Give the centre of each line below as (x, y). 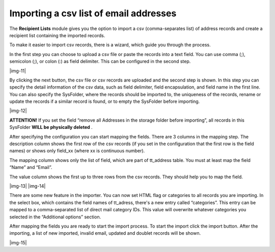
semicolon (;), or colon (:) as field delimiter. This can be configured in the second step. (100, 62)
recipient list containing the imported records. (57, 35)
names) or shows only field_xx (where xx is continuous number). (77, 151)
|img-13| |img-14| (28, 186)
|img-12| (18, 111)
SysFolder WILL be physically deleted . (51, 127)
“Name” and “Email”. (31, 167)
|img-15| (18, 242)
